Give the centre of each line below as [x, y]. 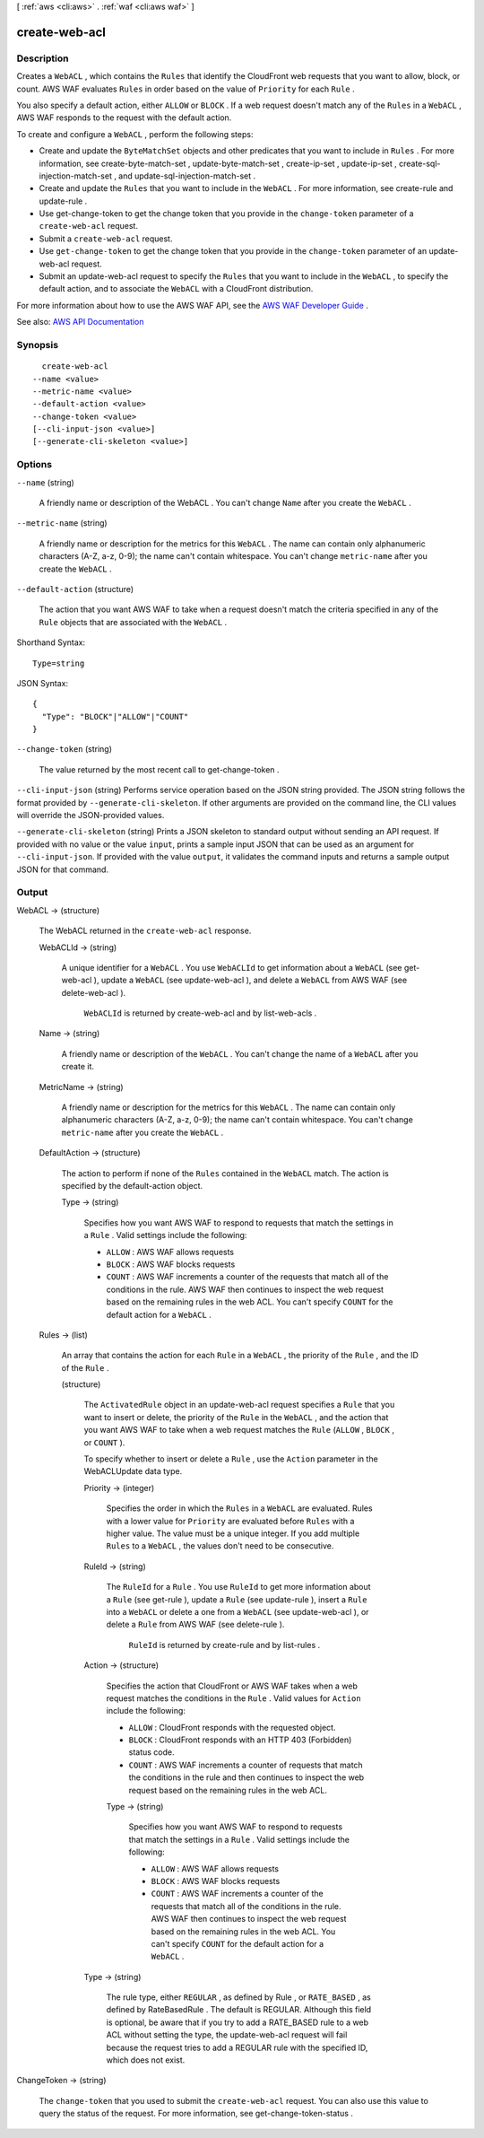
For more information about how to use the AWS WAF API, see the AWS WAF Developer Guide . [193, 305]
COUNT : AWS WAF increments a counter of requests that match [246, 1765]
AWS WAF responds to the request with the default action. [124, 118]
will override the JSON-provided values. [91, 816]
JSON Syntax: [43, 683]
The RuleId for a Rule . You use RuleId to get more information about [238, 1587]
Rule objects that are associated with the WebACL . [133, 622]
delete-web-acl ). [94, 992]
